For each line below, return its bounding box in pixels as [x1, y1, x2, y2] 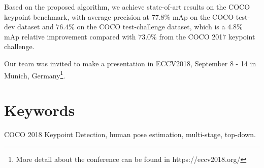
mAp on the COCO [172, 11, 234, 22]
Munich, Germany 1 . [4, 68, 65, 80]
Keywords [4, 100, 75, 120]
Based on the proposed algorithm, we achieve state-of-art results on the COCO [4, 2, 250, 12]
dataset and [17, 21, 54, 32]
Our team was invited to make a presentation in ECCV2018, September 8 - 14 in [4, 58, 256, 68]
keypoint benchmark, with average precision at [4, 11, 150, 22]
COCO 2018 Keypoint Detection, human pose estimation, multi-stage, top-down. [4, 129, 256, 139]
